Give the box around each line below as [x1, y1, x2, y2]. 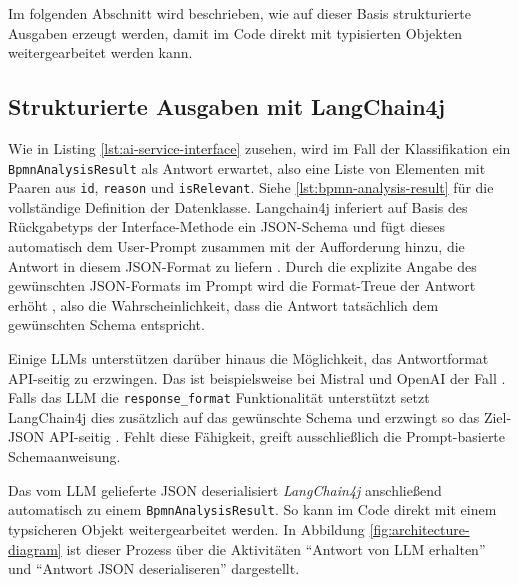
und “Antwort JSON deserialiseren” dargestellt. [8, 558, 300, 579]
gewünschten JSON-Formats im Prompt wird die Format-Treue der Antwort [8, 275, 476, 296]
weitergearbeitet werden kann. [8, 42, 193, 63]
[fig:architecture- [369, 518, 470, 539]
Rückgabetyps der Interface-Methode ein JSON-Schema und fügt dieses [8, 216, 446, 237]
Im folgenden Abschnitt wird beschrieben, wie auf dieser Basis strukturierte [8, 3, 471, 23]
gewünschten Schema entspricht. [8, 314, 205, 335]
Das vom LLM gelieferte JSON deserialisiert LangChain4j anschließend [8, 479, 442, 500]
